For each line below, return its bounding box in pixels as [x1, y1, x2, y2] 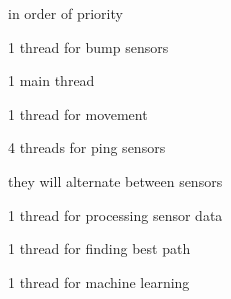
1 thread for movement [8, 103, 148, 124]
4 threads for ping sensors [8, 137, 166, 158]
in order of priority [8, 3, 123, 23]
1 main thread [8, 70, 95, 91]
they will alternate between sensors [8, 170, 223, 191]
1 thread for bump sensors [8, 36, 169, 57]
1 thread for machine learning [8, 271, 190, 292]
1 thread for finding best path [8, 238, 191, 259]
